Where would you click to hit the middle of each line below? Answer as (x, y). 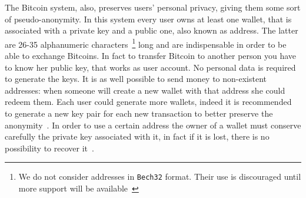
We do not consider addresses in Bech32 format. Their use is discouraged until (160, 176)
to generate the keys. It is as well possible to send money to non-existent (136, 79)
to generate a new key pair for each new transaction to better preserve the (139, 113)
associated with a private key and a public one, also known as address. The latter (152, 30)
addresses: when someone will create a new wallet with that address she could (145, 90)
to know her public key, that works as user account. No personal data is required (150, 67)
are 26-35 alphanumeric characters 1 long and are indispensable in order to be (146, 43)
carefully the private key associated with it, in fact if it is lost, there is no (137, 136)
